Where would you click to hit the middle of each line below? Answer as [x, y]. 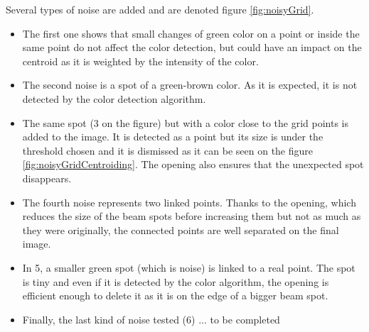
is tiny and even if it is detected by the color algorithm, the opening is [176, 281]
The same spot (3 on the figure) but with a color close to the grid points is [185, 122]
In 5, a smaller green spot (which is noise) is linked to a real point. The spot [189, 267]
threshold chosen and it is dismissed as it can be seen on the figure [168, 150]
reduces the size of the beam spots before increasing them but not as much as [192, 216]
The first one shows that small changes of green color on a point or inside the [191, 33]
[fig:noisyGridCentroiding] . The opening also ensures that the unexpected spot [193, 164]
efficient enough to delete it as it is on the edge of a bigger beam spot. [175, 295]
